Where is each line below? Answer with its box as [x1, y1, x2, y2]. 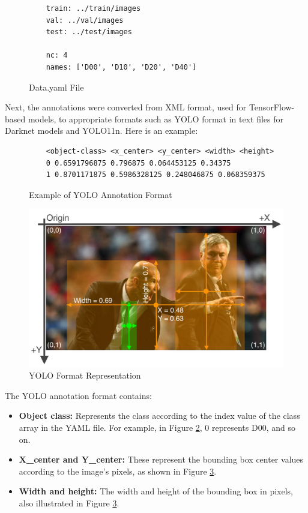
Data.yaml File [29, 80, 84, 93]
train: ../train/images [46, 4, 141, 13]
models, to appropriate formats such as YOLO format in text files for [28, 112, 284, 125]
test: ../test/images [46, 28, 132, 37]
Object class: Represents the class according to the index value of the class [19, 409, 300, 422]
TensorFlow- [249, 101, 295, 113]
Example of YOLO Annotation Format [29, 188, 172, 200]
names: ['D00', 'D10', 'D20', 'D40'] [46, 62, 197, 71]
